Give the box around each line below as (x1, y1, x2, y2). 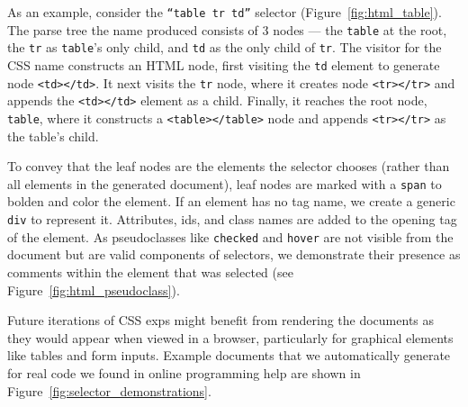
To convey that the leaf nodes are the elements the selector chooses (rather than (7, 157, 450, 176)
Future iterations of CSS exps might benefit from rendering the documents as (7, 311, 435, 330)
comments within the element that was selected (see (7, 262, 293, 281)
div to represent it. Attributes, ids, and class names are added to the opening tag (7, 210, 457, 229)
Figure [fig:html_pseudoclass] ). (7, 280, 180, 299)
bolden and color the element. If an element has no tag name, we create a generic (7, 192, 455, 211)
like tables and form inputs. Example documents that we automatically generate (7, 346, 451, 365)
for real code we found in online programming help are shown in (7, 363, 361, 382)
